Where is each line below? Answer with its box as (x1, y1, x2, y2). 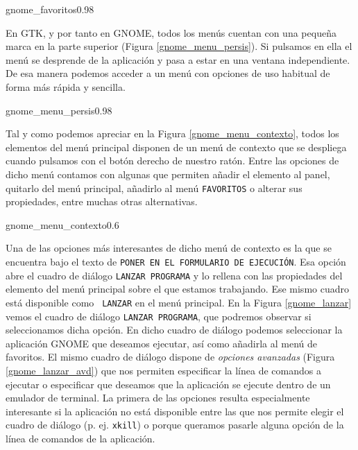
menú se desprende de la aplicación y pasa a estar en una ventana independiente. (6, 52, 350, 67)
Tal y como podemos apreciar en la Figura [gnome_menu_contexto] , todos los (6, 126, 339, 141)
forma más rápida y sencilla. (6, 79, 126, 94)
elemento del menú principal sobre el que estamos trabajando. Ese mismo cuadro (6, 282, 349, 296)
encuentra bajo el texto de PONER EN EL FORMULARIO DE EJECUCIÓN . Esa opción (6, 254, 346, 268)
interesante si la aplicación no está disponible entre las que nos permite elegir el (6, 404, 344, 418)
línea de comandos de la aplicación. (6, 431, 155, 445)
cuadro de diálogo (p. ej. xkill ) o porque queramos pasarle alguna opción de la (6, 417, 344, 432)
